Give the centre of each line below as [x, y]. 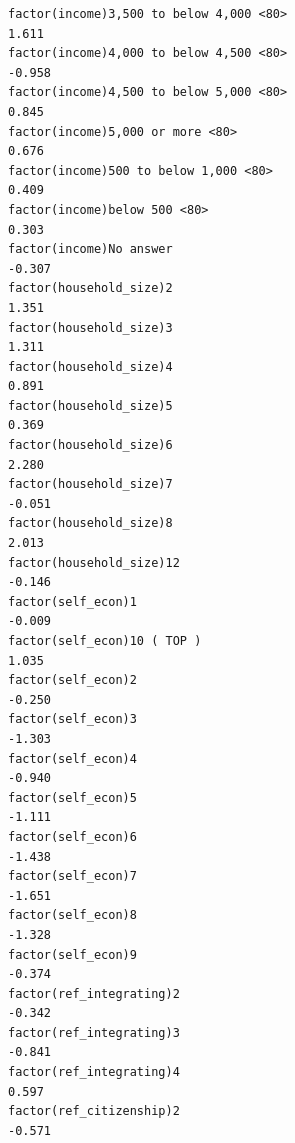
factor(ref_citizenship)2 [94, 1111]
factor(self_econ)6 [72, 836]
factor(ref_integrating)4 [94, 1072]
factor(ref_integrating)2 [94, 993]
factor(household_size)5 [90, 405]
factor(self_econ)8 [72, 915]
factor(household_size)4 [90, 366]
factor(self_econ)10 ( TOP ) [105, 641]
